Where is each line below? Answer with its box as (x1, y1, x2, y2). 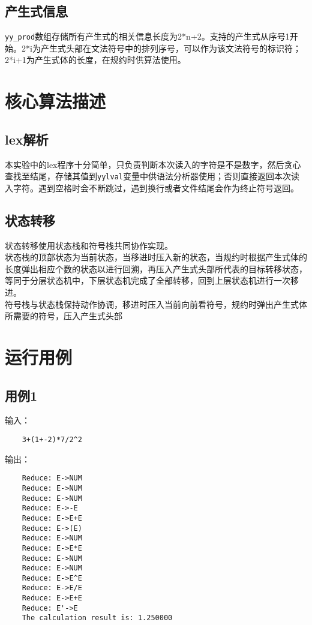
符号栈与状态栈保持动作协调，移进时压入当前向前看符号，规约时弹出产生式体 (5, 298, 307, 310)
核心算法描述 (5, 89, 106, 113)
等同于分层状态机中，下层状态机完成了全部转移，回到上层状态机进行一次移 (5, 274, 299, 287)
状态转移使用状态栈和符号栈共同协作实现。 (5, 239, 173, 251)
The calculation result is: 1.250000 (22, 614, 173, 623)
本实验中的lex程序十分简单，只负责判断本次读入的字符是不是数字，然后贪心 (5, 158, 301, 170)
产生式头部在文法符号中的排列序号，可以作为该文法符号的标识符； (40, 41, 301, 54)
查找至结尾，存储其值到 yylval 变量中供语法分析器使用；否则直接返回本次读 (5, 170, 299, 182)
